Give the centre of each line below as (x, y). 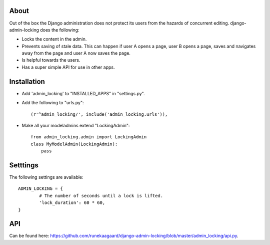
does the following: (60, 30)
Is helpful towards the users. (51, 60)
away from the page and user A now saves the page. (76, 53)
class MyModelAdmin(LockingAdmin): (74, 144)
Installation (27, 81)
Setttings (24, 165)
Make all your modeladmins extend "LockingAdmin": (76, 125)
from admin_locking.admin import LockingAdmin (89, 137)
